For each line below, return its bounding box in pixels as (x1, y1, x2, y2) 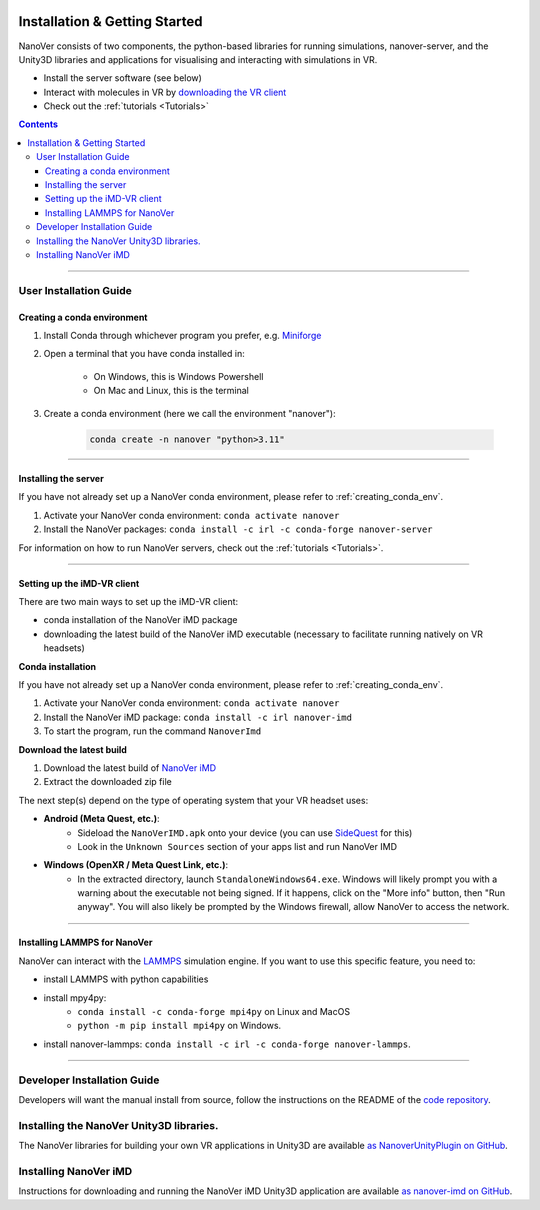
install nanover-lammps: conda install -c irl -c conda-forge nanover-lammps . (43, 1038, 411, 1050)
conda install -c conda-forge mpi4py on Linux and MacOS (77, 1006, 350, 1018)
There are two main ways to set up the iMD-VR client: (18, 596, 239, 608)
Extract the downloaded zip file (43, 776, 172, 788)
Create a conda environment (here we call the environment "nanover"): (43, 407, 337, 419)
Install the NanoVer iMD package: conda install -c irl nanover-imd (43, 711, 352, 723)
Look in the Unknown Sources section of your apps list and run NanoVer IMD (77, 840, 397, 852)
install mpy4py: (43, 991, 107, 1004)
